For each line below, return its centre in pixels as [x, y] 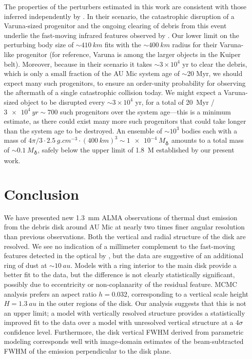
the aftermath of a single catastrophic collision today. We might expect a [113, 92]
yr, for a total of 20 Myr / [175, 102]
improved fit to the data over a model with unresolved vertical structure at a [119, 322]
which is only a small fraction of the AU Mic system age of [92, 73]
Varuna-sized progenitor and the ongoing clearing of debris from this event [115, 26]
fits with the [123, 45]
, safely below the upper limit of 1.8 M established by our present [136, 149]
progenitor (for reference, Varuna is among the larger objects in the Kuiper [128, 54]
